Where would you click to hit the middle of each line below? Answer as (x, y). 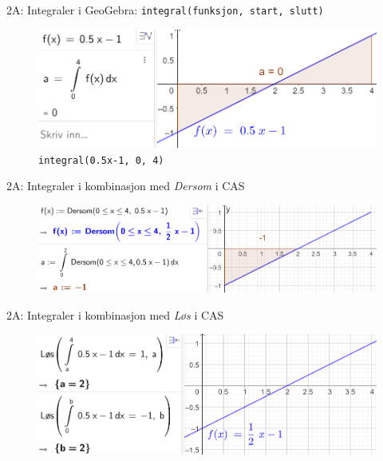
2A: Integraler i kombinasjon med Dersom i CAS (126, 186)
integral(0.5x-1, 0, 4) (101, 160)
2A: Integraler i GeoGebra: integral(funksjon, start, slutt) (165, 10)
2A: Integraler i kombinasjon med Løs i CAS (115, 314)
